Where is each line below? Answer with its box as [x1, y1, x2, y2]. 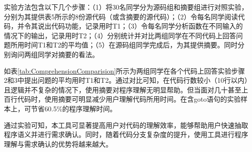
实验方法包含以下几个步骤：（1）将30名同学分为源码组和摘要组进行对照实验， [4, 2, 248, 12]
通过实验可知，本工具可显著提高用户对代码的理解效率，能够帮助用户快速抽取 [4, 120, 248, 130]
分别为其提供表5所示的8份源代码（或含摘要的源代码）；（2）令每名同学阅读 [4, 11, 238, 21]
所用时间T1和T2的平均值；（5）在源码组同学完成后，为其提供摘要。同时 [10, 40, 238, 50]
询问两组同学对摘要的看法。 [10, 49, 99, 59]
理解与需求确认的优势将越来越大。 [4, 138, 112, 149]
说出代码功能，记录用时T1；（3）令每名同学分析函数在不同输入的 [37, 21, 243, 31]
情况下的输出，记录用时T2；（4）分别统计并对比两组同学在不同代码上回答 [4, 30, 236, 40]
